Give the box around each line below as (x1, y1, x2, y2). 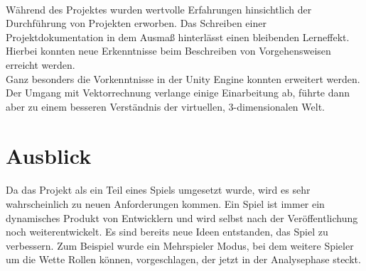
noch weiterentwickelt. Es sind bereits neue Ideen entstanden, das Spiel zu (6, 224, 328, 239)
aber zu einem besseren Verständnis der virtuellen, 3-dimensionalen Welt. (6, 99, 325, 114)
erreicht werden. (6, 57, 75, 72)
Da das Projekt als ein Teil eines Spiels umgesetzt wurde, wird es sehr (6, 182, 311, 197)
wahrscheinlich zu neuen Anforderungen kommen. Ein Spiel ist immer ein (6, 196, 325, 211)
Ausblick (6, 140, 92, 170)
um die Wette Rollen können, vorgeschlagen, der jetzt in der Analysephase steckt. (6, 252, 361, 267)
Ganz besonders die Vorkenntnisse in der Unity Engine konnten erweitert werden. (6, 71, 360, 86)
